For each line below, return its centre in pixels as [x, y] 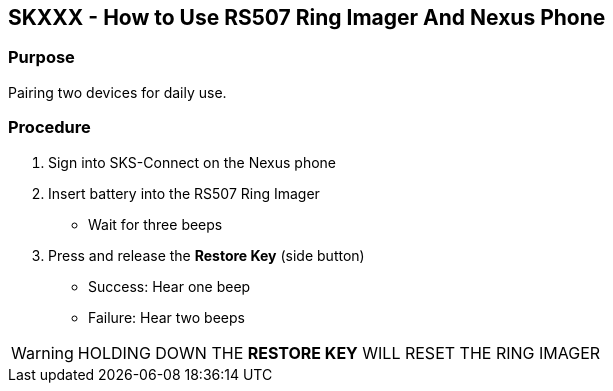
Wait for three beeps [155, 224]
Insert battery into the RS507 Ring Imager [184, 193]
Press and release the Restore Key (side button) [206, 255]
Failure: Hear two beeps [166, 317]
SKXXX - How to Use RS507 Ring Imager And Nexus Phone [307, 17]
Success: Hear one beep [169, 286]
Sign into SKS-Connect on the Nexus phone [192, 162]
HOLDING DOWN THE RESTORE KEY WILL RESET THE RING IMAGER [339, 352]
